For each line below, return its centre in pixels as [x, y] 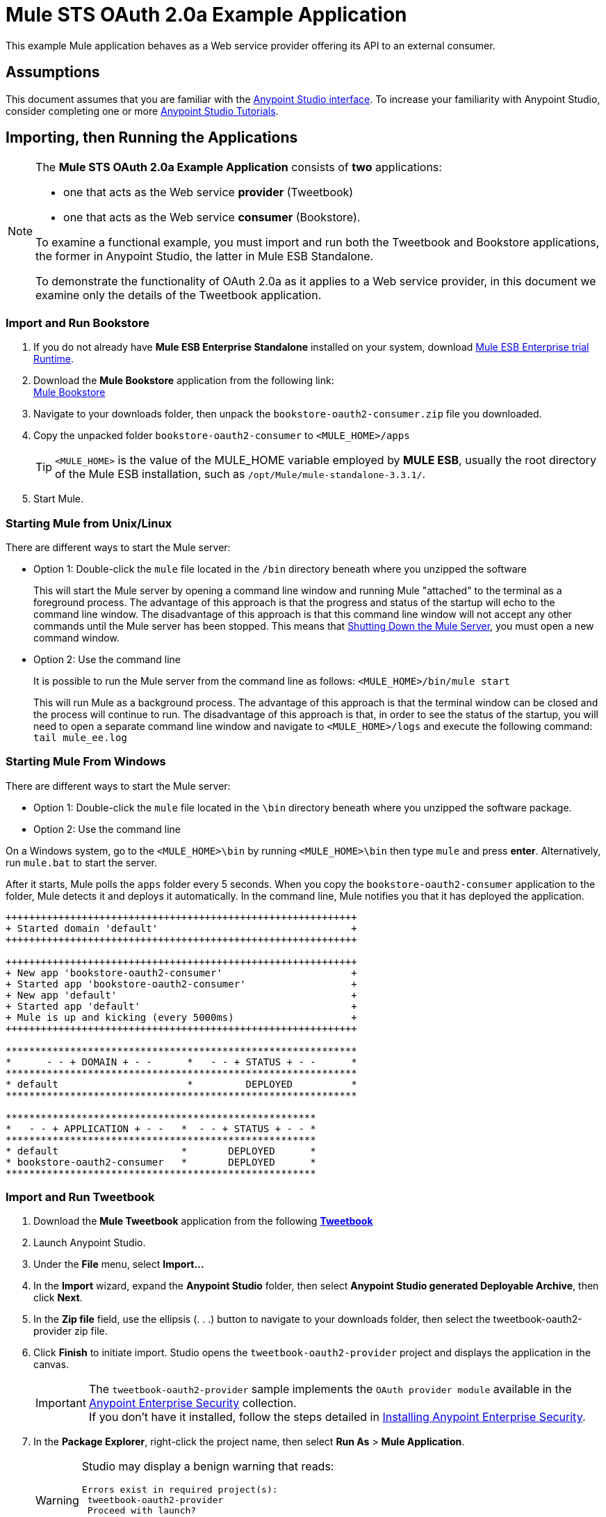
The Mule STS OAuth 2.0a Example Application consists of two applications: [239, 167]
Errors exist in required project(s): [180, 1490]
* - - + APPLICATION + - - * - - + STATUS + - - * [161, 1128]
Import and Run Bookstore [77, 323]
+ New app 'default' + [181, 995]
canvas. [51, 1365]
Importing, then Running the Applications [152, 138]
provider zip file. [71, 1331]
